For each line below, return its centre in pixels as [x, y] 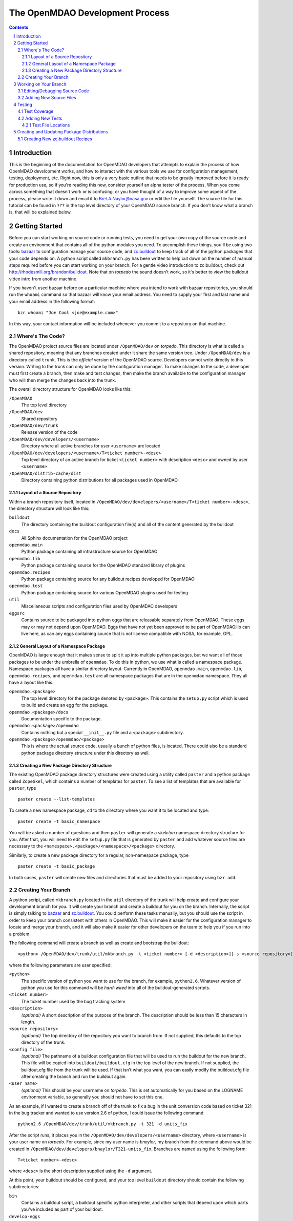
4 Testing [23, 105]
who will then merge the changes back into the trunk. [63, 380]
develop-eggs [25, 1216]
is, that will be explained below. [40, 212]
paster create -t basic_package [56, 866]
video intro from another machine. [43, 279]
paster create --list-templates [56, 799]
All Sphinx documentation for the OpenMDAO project [74, 538]
